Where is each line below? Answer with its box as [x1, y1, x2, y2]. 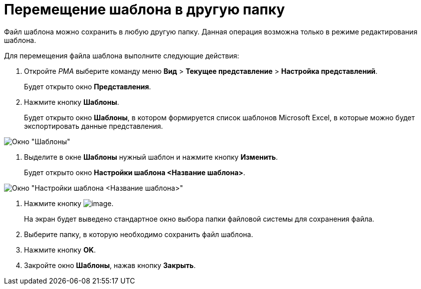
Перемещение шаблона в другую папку [4, 1, 285, 18]
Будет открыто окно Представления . [24, 82, 151, 91]
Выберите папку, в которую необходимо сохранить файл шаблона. [24, 230, 253, 239]
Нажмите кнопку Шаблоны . [24, 97, 119, 106]
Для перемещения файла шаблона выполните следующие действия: [4, 51, 239, 60]
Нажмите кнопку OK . [24, 245, 96, 254]
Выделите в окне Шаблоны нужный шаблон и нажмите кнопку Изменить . [24, 152, 278, 161]
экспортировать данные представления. [24, 121, 163, 130]
